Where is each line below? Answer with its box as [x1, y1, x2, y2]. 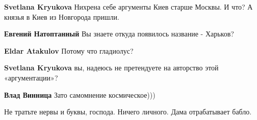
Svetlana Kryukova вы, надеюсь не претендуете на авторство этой [4, 62, 219, 73]
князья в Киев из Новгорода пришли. [4, 11, 119, 22]
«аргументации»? [4, 72, 58, 83]
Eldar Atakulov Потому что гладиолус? [4, 45, 134, 56]
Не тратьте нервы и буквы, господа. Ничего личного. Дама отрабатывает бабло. [4, 106, 252, 117]
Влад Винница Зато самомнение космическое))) [4, 89, 156, 100]
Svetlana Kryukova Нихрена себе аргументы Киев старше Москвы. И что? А [4, 2, 253, 12]
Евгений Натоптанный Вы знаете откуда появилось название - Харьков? [4, 28, 234, 39]
